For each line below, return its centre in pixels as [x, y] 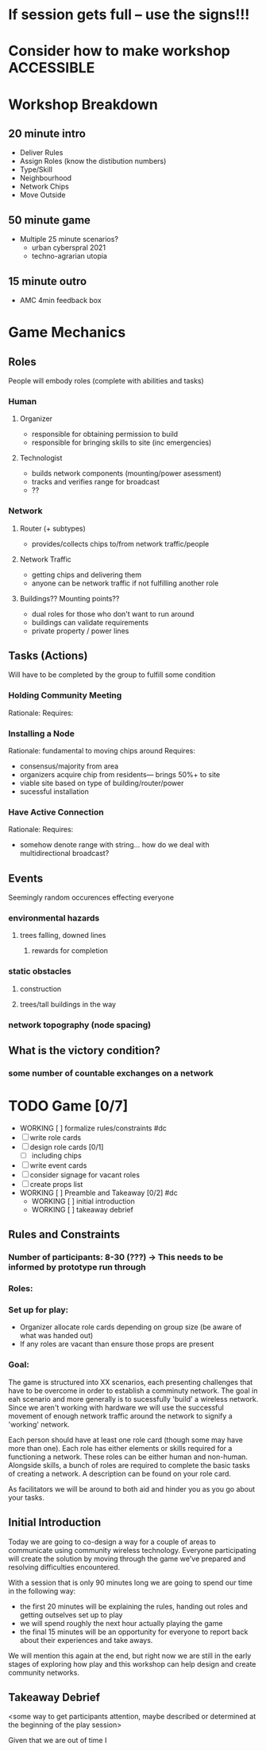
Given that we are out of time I [58, 1741]
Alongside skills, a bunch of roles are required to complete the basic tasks [129, 1465]
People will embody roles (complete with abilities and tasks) [106, 381]
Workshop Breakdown [83, 104]
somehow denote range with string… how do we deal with [114, 845]
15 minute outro [48, 281]
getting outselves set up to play [71, 1615]
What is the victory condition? [85, 1051]
